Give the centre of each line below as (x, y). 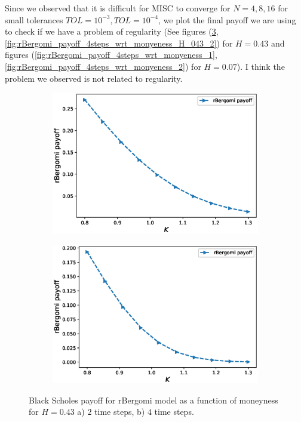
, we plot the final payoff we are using (227, 19)
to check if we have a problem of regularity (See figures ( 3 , (112, 31)
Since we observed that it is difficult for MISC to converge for (118, 8)
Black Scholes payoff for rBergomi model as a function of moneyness (153, 400)
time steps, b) (120, 412)
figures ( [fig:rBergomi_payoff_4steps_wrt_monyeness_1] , (111, 55)
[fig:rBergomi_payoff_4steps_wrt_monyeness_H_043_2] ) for (119, 43)
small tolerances (34, 19)
